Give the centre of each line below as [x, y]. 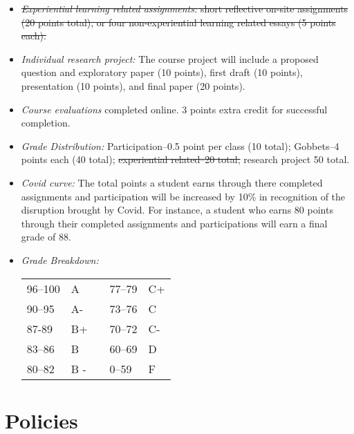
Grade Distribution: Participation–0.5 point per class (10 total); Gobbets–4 [180, 145]
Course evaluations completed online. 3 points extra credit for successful [174, 109]
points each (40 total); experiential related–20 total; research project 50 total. [185, 159]
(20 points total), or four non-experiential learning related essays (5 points [178, 22]
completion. [46, 123]
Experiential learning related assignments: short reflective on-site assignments [185, 8]
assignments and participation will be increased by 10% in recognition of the [183, 196]
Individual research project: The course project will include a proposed [170, 58]
